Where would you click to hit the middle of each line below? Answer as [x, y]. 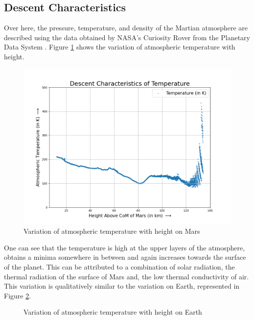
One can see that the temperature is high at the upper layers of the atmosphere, [125, 247]
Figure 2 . [18, 295]
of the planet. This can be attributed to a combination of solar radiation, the [119, 266]
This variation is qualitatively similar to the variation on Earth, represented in [122, 286]
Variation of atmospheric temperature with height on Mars [112, 231]
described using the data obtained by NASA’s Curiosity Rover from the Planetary [127, 37]
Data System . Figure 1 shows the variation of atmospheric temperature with [120, 47]
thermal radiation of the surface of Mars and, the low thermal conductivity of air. [127, 276]
